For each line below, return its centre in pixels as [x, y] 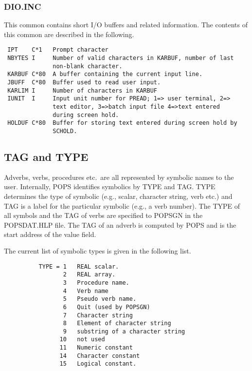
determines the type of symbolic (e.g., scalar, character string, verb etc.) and [118, 196]
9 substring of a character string [124, 331]
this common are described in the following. [69, 34]
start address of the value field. [50, 234]
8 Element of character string [117, 323]
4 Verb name [86, 291]
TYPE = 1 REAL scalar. [79, 266]
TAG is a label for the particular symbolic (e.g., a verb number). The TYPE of [122, 205]
